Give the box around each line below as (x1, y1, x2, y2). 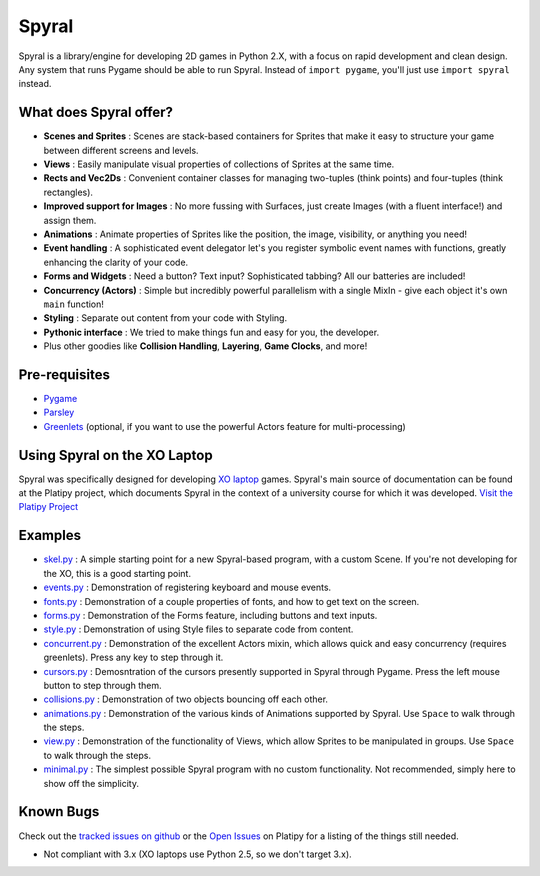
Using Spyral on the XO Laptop (18, 446, 214, 464)
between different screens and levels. (43, 144, 199, 156)
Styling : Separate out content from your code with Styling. (43, 312, 288, 324)
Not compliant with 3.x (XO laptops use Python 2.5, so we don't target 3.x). (43, 848, 352, 860)
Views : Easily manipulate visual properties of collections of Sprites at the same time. (43, 158, 395, 170)
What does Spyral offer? (18, 104, 174, 121)
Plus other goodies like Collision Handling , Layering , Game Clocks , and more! (43, 340, 368, 352)
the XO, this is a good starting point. (43, 567, 192, 579)
